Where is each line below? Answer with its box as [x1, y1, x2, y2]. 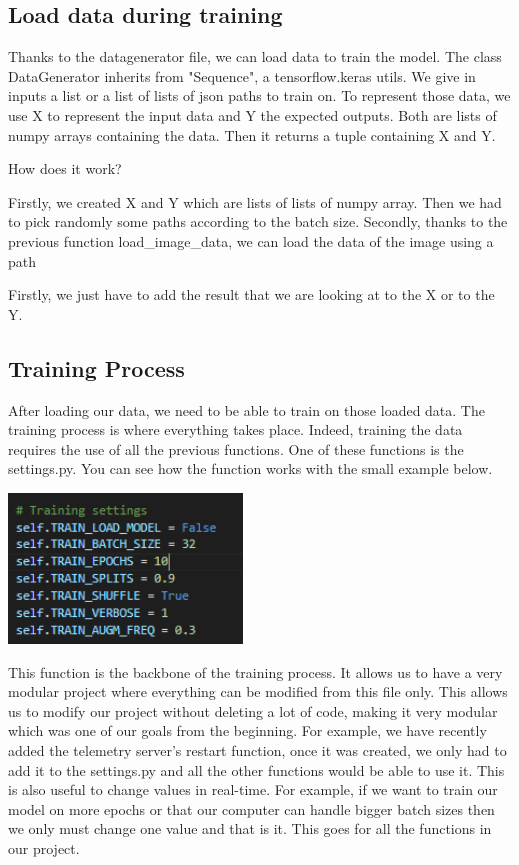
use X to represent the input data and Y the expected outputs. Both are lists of [8, 104, 497, 125]
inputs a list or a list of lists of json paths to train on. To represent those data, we [8, 85, 511, 106]
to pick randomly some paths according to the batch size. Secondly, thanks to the [8, 211, 508, 232]
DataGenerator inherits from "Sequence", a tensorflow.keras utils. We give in [8, 65, 476, 86]
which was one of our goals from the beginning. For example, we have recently [8, 720, 487, 741]
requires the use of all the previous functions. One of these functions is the [8, 438, 464, 459]
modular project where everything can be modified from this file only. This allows [8, 681, 508, 702]
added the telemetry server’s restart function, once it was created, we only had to [8, 740, 507, 761]
